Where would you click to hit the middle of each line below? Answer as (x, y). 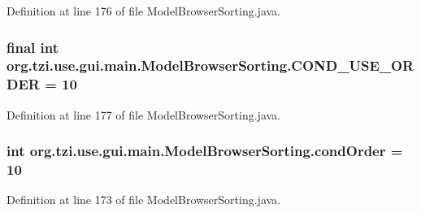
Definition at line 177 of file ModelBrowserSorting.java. (144, 114)
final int (33, 47)
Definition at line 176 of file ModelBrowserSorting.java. (144, 11)
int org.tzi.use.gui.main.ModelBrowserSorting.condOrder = (205, 151)
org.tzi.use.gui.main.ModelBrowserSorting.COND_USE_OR (210, 65)
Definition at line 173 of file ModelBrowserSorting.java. (144, 200)
